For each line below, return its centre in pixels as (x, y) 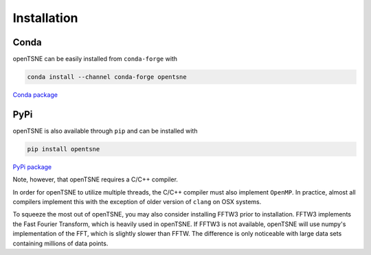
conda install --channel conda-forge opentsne (107, 77)
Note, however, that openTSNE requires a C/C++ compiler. (95, 179)
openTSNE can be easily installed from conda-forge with (95, 59)
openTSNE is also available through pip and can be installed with (105, 131)
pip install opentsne (64, 149)
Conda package (35, 95)
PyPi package (32, 167)
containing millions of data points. (60, 243)
